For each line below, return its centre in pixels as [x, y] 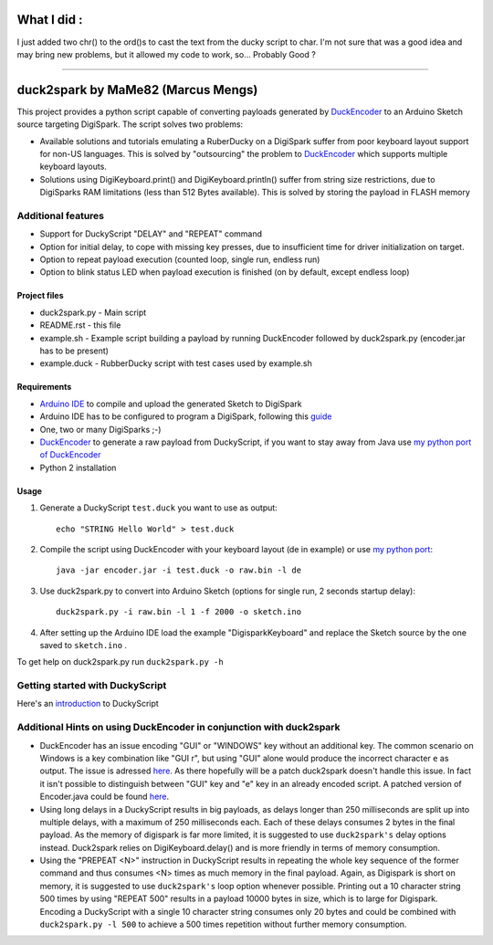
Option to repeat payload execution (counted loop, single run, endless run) [180, 259]
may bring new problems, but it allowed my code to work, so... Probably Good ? [167, 54]
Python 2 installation [78, 467]
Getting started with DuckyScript [92, 686]
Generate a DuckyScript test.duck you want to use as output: [158, 508]
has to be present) [74, 351]
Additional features [61, 215]
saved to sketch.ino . [84, 645]
